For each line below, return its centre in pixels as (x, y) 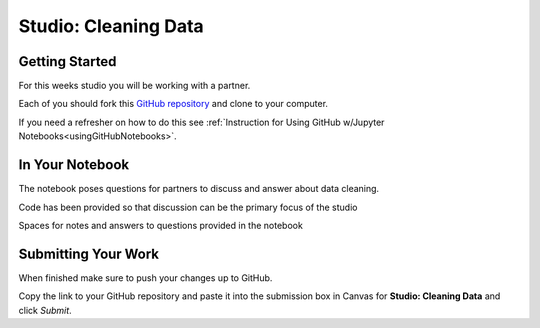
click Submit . (45, 310)
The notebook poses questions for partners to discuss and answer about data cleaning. (199, 189)
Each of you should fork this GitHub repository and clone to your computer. (173, 104)
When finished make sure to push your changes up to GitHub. (145, 277)
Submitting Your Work (89, 253)
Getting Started (67, 61)
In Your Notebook (74, 165)
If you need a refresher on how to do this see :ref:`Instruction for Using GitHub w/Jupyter (201, 122)
